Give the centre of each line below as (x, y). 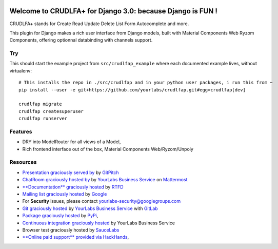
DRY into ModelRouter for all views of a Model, (72, 142)
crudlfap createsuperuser (51, 111)
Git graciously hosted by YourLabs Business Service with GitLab (90, 208)
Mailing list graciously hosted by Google (65, 194)
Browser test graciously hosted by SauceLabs (71, 230)
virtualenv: (21, 71)
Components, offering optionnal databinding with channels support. (81, 40)
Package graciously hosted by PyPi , (60, 216)
